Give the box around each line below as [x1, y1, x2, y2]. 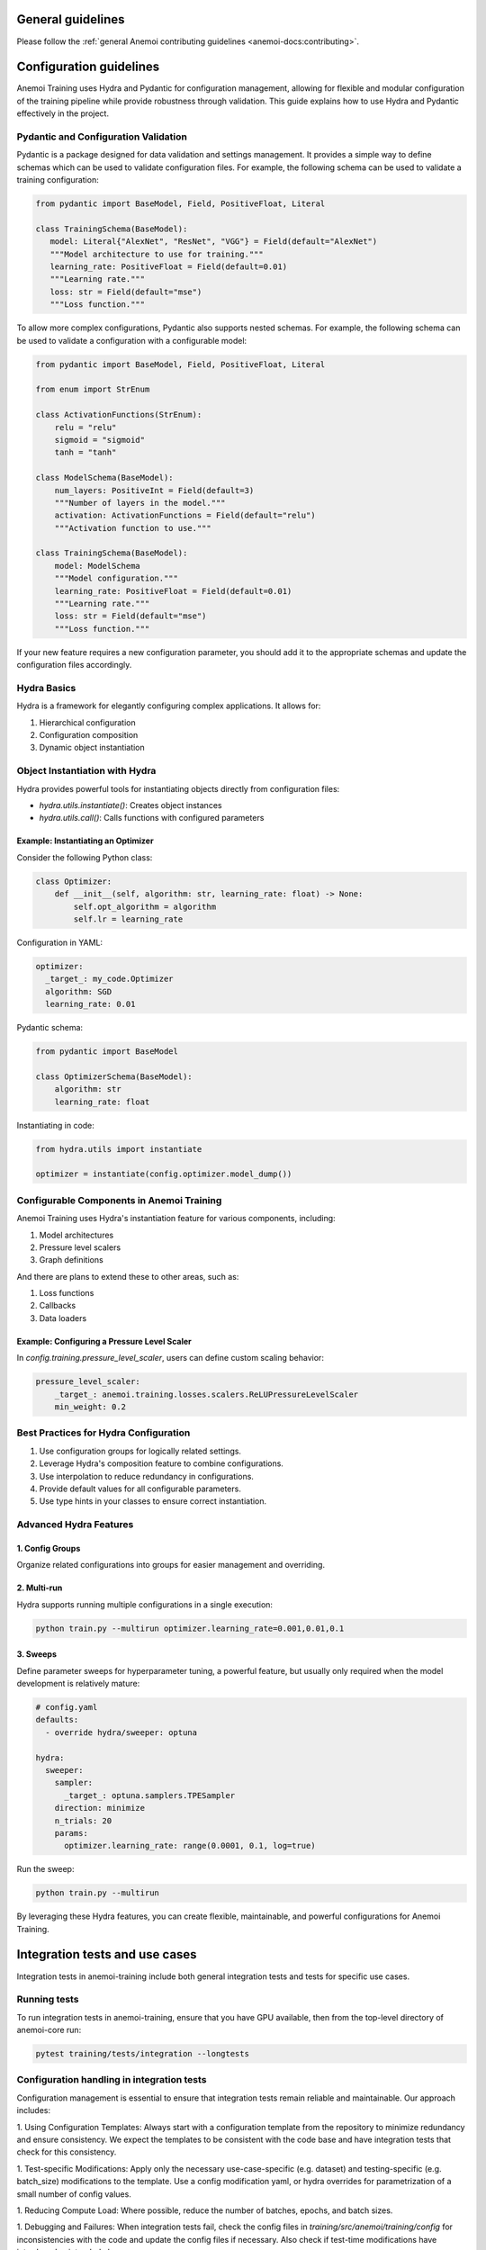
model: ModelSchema [54, 561, 141, 571]
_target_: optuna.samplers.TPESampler [64, 1790, 236, 1800]
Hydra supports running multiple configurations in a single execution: [16, 1598, 274, 1610]
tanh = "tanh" [54, 447, 117, 458]
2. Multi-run [16, 1582, 63, 1593]
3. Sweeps [16, 1649, 58, 1660]
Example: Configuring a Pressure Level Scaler [16, 1336, 193, 1346]
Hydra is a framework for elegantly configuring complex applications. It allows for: [16, 700, 321, 711]
